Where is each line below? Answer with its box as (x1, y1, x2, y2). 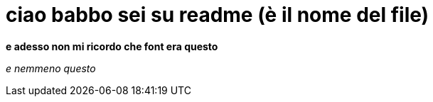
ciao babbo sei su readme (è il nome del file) (6, 3, 429, 27)
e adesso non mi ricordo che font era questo (6, 40, 218, 52)
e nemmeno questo (6, 62, 96, 74)
